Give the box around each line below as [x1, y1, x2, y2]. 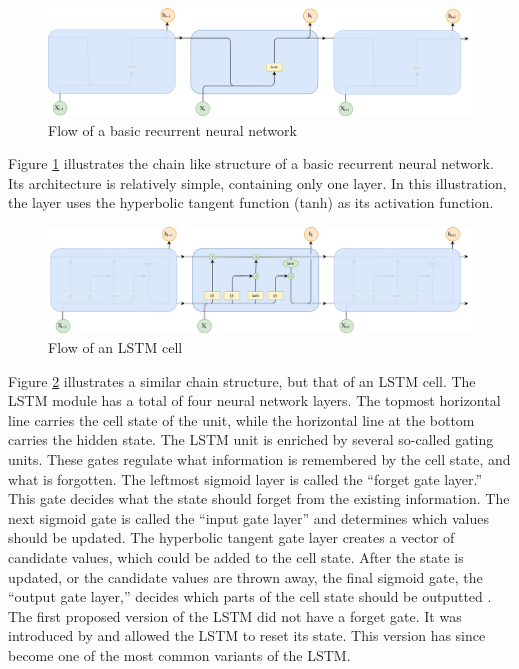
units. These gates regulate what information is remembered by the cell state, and [8, 449, 511, 469]
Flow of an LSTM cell [48, 337, 183, 358]
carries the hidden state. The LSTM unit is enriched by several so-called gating [8, 429, 494, 450]
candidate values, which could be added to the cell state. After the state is [8, 546, 464, 567]
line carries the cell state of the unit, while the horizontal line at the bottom [8, 409, 475, 430]
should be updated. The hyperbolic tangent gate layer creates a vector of [8, 527, 455, 548]
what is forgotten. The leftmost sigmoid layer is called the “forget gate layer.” [8, 468, 483, 489]
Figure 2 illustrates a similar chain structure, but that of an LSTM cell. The [8, 370, 476, 391]
